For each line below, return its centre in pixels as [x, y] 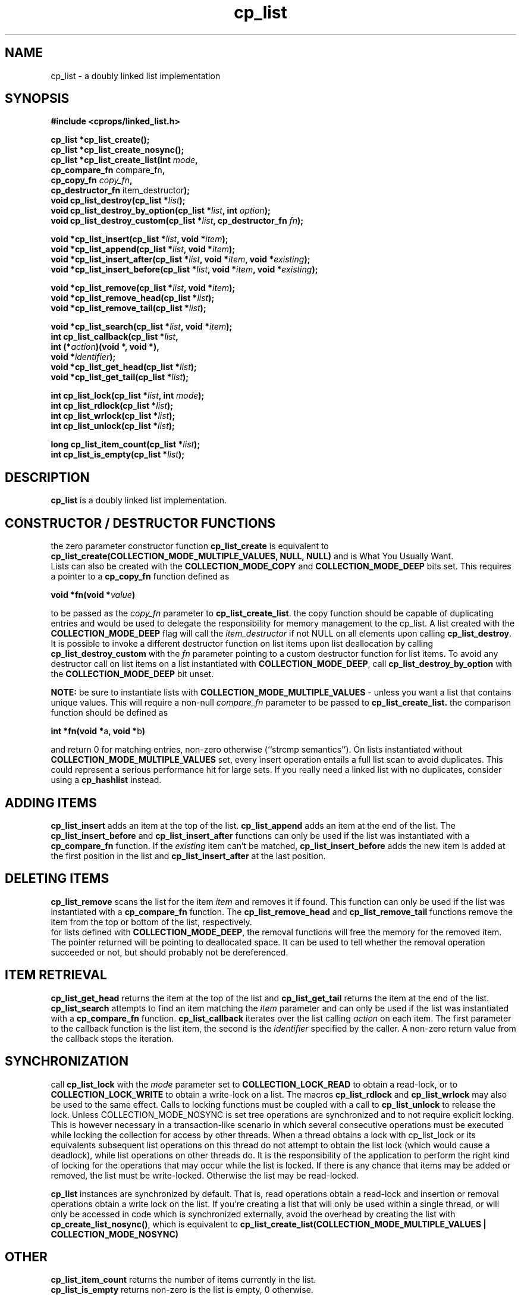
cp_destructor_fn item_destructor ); [120, 190]
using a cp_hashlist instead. [106, 780]
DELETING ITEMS [57, 879]
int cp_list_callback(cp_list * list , [114, 337]
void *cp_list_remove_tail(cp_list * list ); [128, 308]
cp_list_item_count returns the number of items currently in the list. [183, 1280]
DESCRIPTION [47, 477]
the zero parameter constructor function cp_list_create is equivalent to [190, 546]
